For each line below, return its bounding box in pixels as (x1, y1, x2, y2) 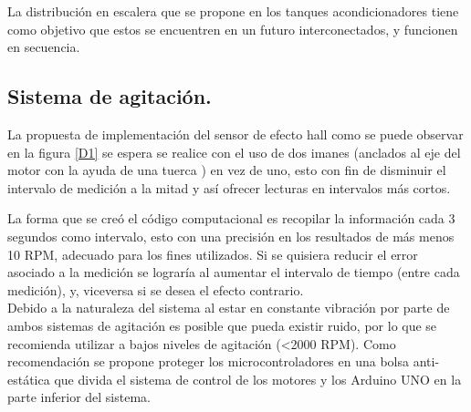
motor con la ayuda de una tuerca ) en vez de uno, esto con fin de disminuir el (7, 160, 446, 180)
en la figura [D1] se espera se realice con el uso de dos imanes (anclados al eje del (7, 142, 461, 161)
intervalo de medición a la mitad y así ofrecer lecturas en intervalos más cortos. (7, 178, 451, 197)
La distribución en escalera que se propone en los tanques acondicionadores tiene (7, 2, 459, 20)
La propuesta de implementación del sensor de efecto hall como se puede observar (7, 124, 464, 143)
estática (7, 369, 50, 388)
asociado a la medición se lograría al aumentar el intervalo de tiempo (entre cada (7, 263, 460, 282)
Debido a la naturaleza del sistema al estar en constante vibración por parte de (7, 298, 450, 317)
